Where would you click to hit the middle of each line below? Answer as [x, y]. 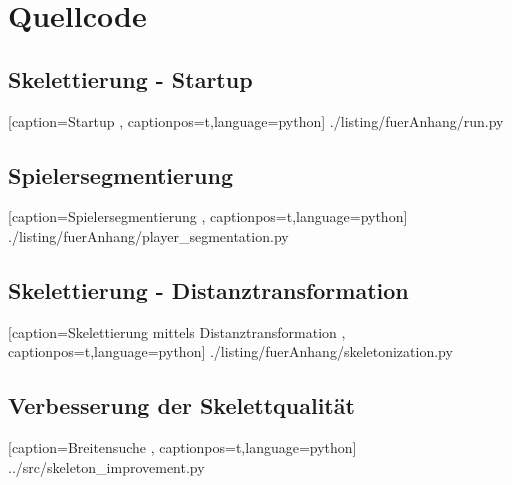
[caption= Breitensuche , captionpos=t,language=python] [182, 447]
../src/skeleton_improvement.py [106, 466]
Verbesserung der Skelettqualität [181, 405]
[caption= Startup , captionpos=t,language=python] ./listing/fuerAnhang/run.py [256, 120]
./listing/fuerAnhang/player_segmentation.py [148, 235]
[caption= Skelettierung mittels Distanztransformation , [177, 331]
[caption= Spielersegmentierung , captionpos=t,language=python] [208, 216]
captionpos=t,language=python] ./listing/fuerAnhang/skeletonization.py [230, 351]
